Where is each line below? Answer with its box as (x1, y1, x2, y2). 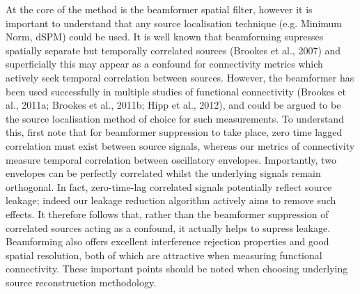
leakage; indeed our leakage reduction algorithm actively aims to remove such (6, 193, 336, 208)
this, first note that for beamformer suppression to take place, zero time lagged (6, 125, 343, 139)
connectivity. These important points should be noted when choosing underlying (6, 261, 348, 276)
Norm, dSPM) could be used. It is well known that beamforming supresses (6, 29, 324, 44)
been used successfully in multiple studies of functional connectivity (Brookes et (6, 84, 346, 98)
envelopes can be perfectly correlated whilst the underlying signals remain (6, 166, 321, 180)
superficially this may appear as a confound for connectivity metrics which (6, 56, 323, 71)
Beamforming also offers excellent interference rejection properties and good (6, 234, 329, 249)
